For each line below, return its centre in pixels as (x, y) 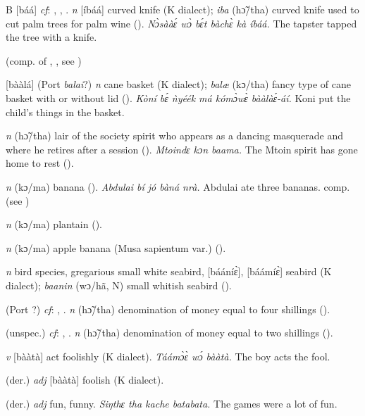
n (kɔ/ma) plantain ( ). (54, 224)
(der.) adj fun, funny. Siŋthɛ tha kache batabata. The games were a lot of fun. (172, 403)
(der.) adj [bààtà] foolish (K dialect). (85, 380)
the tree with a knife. (51, 37)
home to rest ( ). (40, 163)
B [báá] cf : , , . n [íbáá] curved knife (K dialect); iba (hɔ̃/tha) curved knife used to (182, 9)
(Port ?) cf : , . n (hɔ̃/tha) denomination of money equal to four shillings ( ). (168, 309)
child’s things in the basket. (65, 112)
